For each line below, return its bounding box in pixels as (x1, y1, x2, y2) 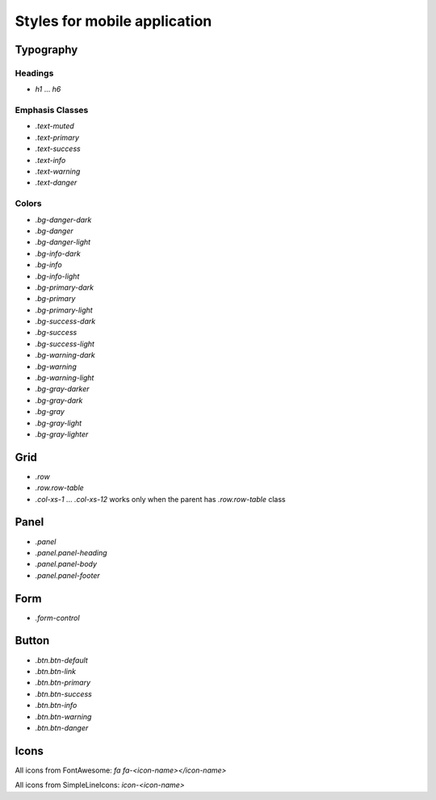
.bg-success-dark (35, 316, 96, 326)
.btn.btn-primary (35, 678, 91, 688)
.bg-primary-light (35, 305, 93, 315)
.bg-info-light (35, 271, 80, 281)
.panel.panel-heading (35, 547, 108, 557)
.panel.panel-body (35, 559, 97, 569)
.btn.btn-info (35, 701, 78, 710)
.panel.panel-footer (35, 570, 100, 580)
